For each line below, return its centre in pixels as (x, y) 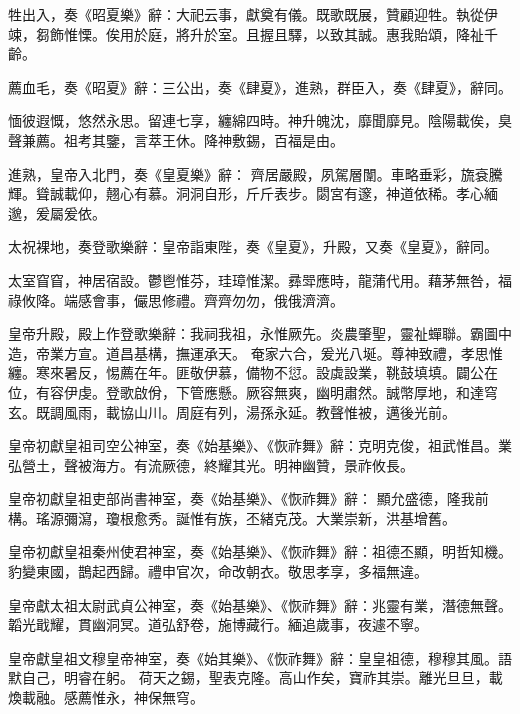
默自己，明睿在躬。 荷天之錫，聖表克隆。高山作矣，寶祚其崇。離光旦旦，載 (255, 677)
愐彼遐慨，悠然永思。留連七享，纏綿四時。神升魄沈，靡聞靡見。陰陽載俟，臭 (260, 120)
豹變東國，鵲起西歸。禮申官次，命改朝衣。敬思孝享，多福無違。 (218, 571)
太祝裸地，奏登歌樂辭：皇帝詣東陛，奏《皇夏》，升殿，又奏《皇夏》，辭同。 (253, 246)
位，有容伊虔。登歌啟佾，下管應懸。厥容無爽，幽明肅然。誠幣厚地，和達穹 (253, 391)
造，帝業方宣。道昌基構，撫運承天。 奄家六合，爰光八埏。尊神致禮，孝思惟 (255, 352)
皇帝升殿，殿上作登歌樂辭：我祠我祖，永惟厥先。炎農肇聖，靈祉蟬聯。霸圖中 (260, 333)
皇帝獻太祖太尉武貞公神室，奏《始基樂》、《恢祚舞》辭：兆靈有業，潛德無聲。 (260, 604)
